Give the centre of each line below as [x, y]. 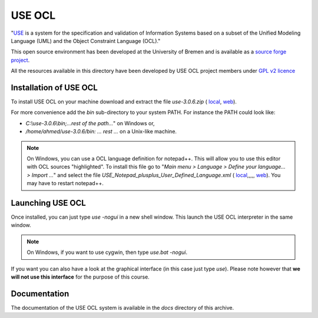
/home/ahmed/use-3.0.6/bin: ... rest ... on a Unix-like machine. [101, 132]
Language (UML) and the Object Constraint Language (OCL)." [86, 41]
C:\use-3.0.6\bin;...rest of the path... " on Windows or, [90, 123]
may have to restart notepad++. [65, 183]
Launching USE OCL [49, 203]
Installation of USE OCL [54, 87]
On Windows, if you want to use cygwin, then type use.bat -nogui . [107, 252]
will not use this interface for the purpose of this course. [80, 277]
